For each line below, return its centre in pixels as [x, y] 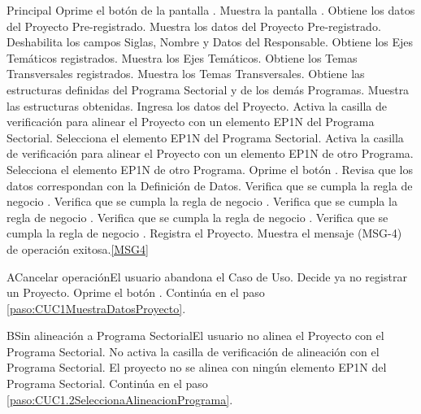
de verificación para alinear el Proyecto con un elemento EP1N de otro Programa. [210, 153]
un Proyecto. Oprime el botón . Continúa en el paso [136, 292]
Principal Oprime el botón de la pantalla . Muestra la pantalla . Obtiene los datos [211, 10]
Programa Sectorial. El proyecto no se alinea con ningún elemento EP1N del [197, 367]
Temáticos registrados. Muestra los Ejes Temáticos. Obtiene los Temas [182, 57]
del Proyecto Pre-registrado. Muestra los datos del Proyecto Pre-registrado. [194, 26]
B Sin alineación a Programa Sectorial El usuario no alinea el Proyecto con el [195, 336]
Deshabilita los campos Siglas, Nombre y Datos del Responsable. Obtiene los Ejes [210, 42]
